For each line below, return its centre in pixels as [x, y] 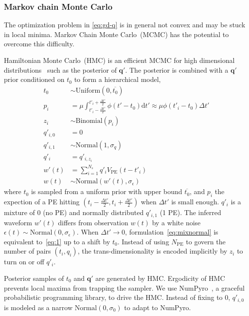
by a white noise [176, 222]
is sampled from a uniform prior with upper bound [107, 191]
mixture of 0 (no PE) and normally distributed [74, 212]
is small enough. [195, 202]
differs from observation [93, 222]
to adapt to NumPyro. [158, 307]
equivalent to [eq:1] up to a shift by [57, 241]
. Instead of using [143, 241]
